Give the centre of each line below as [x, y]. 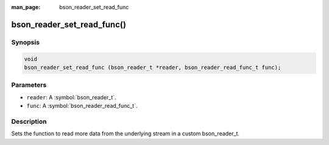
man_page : [26, 7]
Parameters [29, 85]
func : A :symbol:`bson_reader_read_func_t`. [82, 106]
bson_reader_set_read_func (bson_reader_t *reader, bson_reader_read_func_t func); [153, 67]
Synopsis [25, 42]
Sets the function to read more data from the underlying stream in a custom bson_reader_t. [126, 133]
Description [29, 121]
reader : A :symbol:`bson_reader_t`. [71, 97]
